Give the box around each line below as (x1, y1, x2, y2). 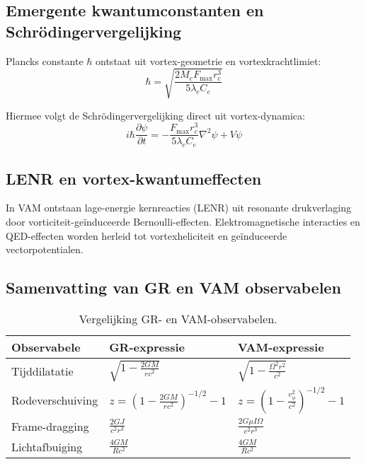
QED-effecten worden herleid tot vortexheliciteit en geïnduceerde (6, 228, 287, 243)
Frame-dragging (11, 417, 89, 434)
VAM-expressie (237, 339, 324, 356)
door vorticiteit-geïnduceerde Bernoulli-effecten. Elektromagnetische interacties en (6, 214, 360, 229)
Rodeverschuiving (11, 391, 98, 408)
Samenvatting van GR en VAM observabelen (6, 277, 341, 298)
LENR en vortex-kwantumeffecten (6, 167, 262, 189)
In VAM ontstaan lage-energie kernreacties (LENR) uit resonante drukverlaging (6, 200, 351, 215)
